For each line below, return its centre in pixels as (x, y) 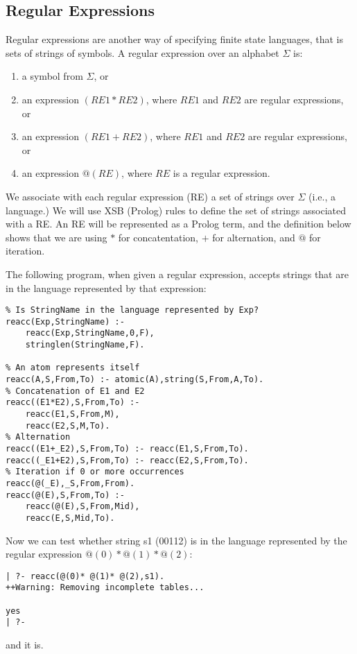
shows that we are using (56, 237)
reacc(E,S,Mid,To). (70, 518)
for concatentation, (158, 237)
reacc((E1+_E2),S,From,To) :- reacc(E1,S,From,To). (127, 448)
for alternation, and (254, 237)
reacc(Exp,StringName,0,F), (90, 333)
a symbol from (52, 76)
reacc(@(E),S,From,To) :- (65, 495)
